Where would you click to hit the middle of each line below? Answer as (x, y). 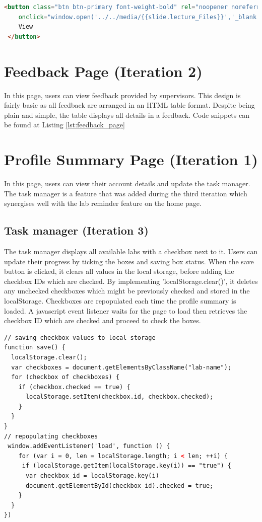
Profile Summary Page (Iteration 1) (131, 159)
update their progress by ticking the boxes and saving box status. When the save (129, 261)
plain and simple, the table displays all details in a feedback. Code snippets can (127, 115)
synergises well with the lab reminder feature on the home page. (103, 203)
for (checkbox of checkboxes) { (65, 377)
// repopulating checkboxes (51, 436)
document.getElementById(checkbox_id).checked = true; (119, 486)
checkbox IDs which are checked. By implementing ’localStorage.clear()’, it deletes (131, 281)
